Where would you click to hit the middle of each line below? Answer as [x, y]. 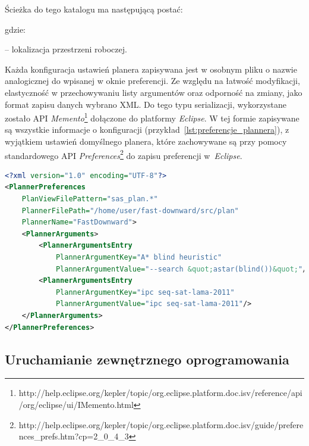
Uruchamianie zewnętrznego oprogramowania [147, 359]
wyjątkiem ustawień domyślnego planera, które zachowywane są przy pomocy [146, 141]
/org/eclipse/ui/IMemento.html [76, 404]
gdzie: [15, 29]
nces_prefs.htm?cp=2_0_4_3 [74, 436]
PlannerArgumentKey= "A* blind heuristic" [139, 257]
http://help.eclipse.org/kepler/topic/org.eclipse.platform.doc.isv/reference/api [160, 393]
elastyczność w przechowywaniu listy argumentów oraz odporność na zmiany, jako [154, 92]
